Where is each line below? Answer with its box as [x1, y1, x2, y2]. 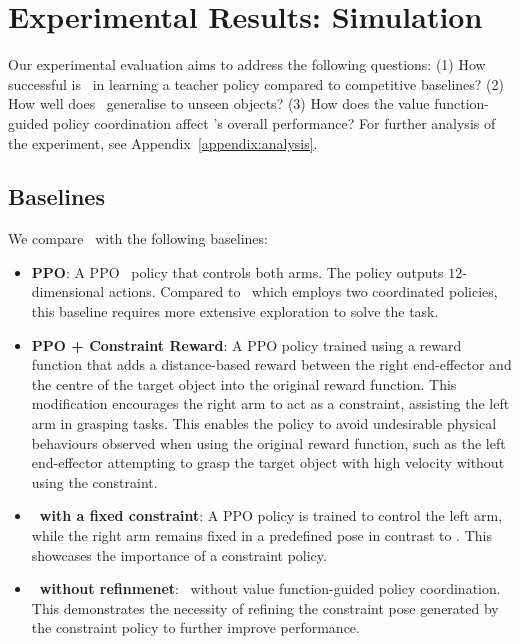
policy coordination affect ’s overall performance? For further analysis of [53, 112, 496, 133]
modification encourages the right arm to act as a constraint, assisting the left [31, 393, 510, 414]
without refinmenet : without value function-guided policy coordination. [39, 578, 501, 599]
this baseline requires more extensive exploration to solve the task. [31, 301, 439, 322]
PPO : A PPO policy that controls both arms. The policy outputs [31, 261, 444, 282]
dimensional [31, 281, 105, 302]
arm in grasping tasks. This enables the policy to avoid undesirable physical [31, 413, 497, 434]
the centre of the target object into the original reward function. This [31, 373, 457, 394]
